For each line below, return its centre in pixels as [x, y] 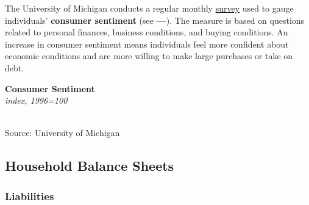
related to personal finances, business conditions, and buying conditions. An [147, 32]
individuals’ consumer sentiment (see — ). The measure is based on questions [155, 20]
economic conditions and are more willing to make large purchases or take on [149, 56]
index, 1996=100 [36, 100]
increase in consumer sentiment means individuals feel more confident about [147, 44]
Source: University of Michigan [62, 133]
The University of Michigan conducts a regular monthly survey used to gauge [149, 8]
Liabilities [30, 196]
